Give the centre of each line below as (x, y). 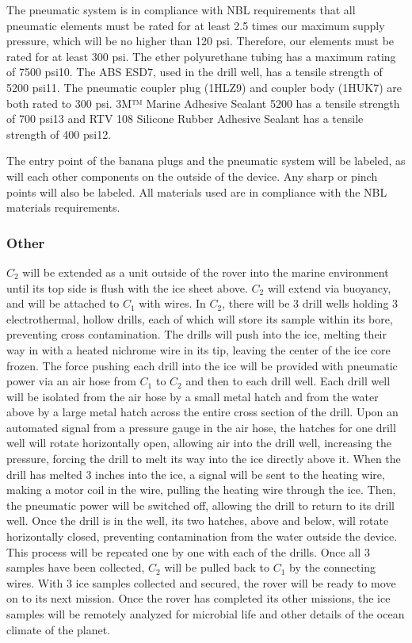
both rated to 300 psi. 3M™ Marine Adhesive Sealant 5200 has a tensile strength (203, 103)
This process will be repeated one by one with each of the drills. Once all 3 (188, 551)
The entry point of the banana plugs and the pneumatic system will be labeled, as (206, 161)
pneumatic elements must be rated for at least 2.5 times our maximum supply (196, 25)
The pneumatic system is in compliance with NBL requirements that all (181, 10)
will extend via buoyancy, (329, 287)
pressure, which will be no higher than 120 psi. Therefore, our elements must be (200, 41)
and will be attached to (63, 303)
